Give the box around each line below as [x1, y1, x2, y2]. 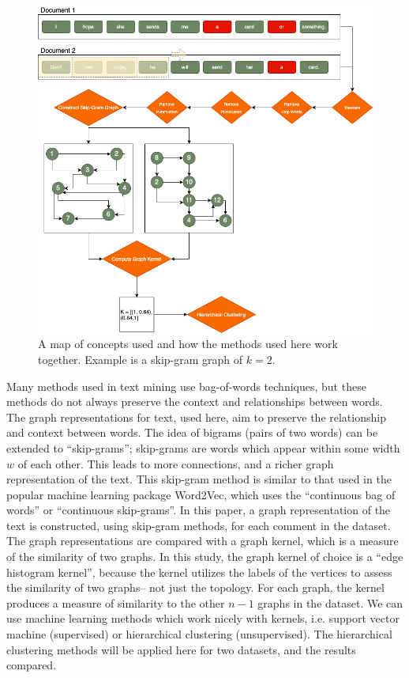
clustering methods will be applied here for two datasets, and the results [6, 641, 356, 657]
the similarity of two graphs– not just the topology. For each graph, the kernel [6, 579, 385, 596]
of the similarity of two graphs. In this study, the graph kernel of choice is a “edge [6, 548, 403, 565]
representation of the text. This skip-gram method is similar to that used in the [6, 471, 392, 487]
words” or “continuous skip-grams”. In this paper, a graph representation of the [6, 502, 391, 518]
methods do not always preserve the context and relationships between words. [6, 393, 383, 410]
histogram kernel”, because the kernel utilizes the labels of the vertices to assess [6, 563, 392, 580]
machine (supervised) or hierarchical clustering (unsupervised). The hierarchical [6, 626, 392, 642]
